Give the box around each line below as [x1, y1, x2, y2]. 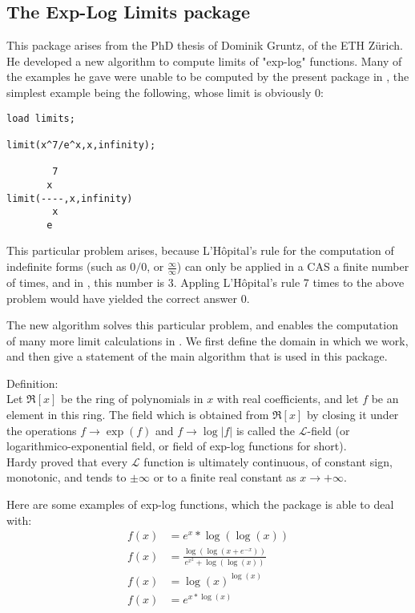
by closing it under [306, 406, 399, 423]
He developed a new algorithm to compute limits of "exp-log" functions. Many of [6, 52, 402, 69]
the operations [6, 421, 77, 438]
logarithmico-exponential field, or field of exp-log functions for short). [6, 438, 347, 454]
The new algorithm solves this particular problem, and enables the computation [6, 317, 398, 333]
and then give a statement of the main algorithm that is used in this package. [6, 348, 388, 365]
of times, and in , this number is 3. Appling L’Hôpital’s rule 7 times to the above [6, 273, 405, 290]
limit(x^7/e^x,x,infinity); [6, 139, 156, 151]
